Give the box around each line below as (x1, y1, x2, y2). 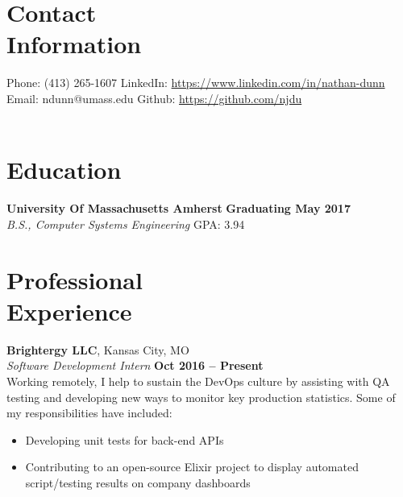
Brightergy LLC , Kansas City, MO (6, 341, 189, 358)
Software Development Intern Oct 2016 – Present (6, 357, 264, 374)
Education (6, 153, 122, 186)
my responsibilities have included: (6, 404, 172, 421)
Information (6, 27, 142, 60)
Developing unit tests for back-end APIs (25, 431, 224, 448)
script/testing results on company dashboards (25, 474, 251, 491)
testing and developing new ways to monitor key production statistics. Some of (6, 388, 396, 405)
